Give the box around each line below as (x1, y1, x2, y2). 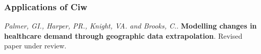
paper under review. (4, 40, 67, 51)
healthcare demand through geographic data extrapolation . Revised (4, 30, 243, 41)
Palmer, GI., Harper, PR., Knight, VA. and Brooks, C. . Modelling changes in (4, 20, 257, 31)
